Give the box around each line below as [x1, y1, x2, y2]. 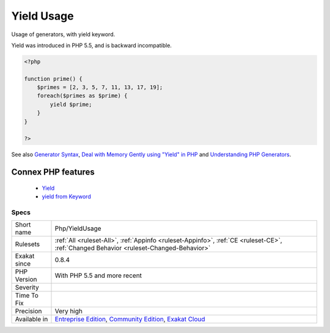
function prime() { [24, 75, 82, 82]
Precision [15, 307, 42, 315]
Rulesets [15, 240, 40, 249]
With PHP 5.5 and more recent [54, 271, 142, 280]
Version [15, 275, 37, 284]
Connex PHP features [11, 167, 95, 178]
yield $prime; [50, 101, 92, 108]
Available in [15, 315, 48, 324]
